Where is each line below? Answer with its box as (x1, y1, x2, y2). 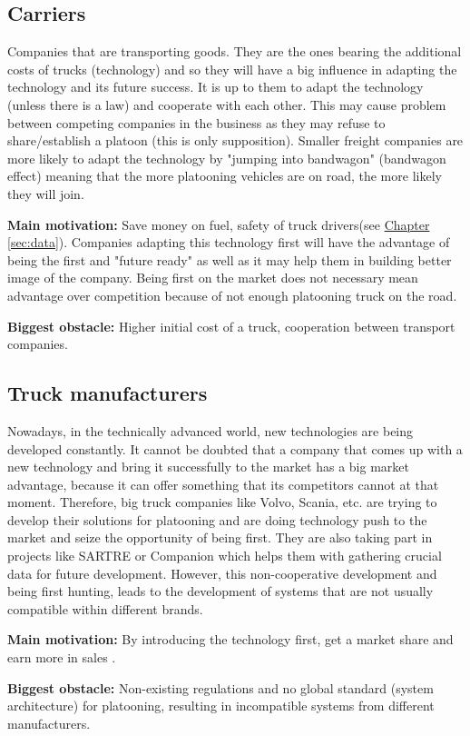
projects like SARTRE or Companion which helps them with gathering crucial (7, 546, 442, 565)
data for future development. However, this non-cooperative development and (7, 563, 437, 582)
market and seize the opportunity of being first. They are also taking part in (7, 528, 433, 547)
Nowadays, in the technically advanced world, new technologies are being (7, 421, 414, 440)
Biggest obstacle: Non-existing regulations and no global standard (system (7, 678, 434, 697)
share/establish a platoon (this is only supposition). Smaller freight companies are (7, 131, 464, 150)
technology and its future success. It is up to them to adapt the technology (7, 77, 424, 96)
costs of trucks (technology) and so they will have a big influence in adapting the (7, 59, 457, 78)
